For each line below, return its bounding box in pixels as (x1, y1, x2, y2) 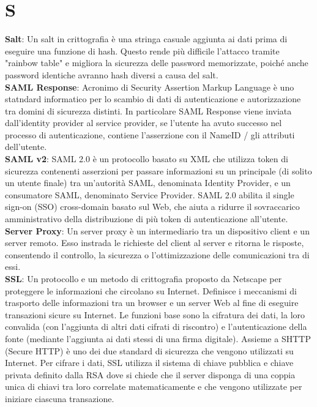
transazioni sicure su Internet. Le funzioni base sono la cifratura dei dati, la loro (5, 308, 305, 321)
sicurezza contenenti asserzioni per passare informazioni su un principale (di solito (5, 164, 312, 177)
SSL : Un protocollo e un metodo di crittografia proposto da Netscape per (5, 272, 282, 285)
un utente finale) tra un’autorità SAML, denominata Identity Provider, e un (5, 176, 291, 189)
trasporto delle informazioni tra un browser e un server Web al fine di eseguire (5, 296, 299, 309)
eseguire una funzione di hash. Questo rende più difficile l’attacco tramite (5, 44, 280, 57)
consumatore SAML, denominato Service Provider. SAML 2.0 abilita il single (5, 188, 294, 201)
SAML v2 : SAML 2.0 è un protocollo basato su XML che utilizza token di (5, 152, 288, 165)
